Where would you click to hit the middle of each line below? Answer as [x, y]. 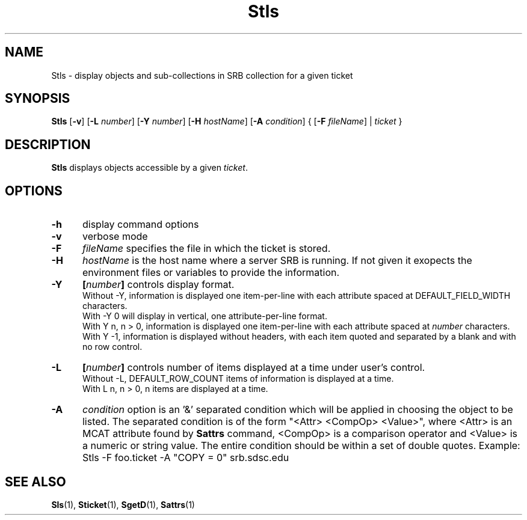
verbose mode [115, 237]
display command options [140, 225]
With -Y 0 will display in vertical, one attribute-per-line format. [205, 316]
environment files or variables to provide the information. [211, 273]
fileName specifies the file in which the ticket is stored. [206, 249]
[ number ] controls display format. [158, 285]
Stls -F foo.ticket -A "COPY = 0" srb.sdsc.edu [186, 458]
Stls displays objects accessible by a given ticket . [149, 168]
